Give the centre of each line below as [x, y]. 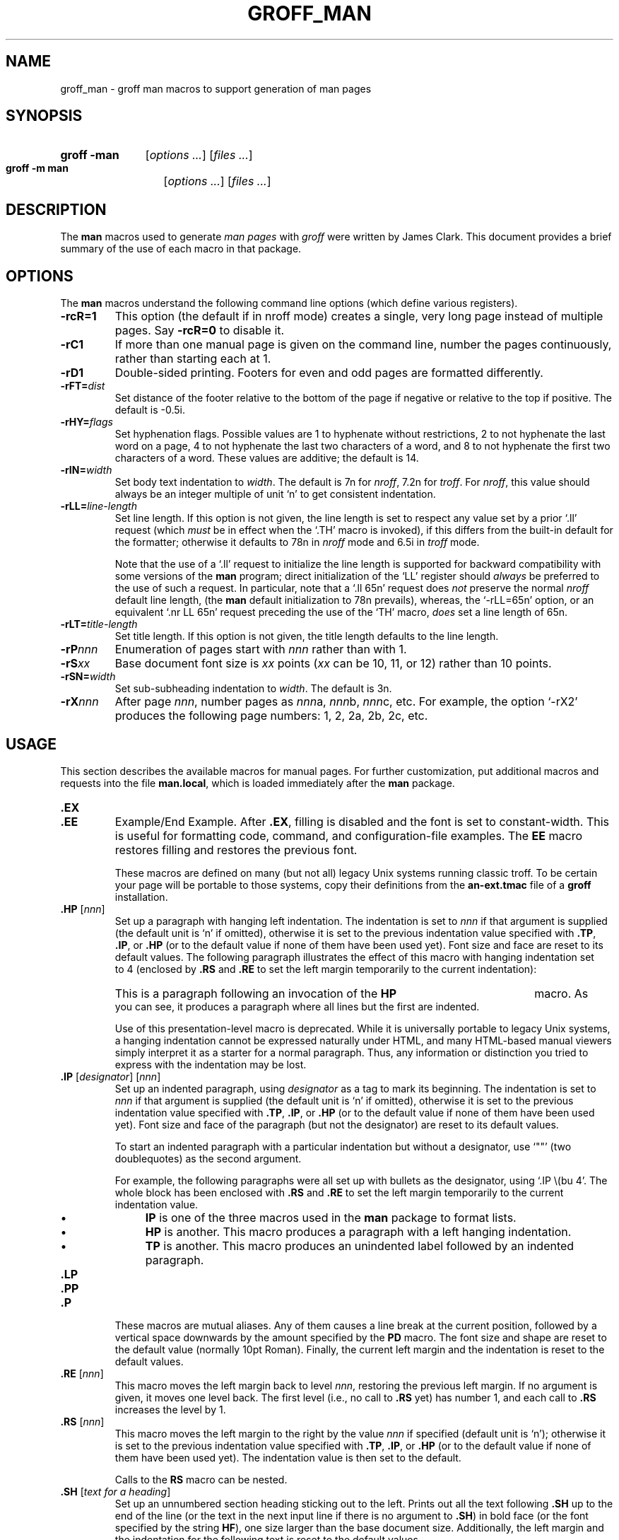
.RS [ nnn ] [82, 1421]
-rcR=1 [78, 316]
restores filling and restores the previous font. [236, 850]
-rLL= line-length [99, 506]
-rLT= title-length [99, 624]
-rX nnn [79, 702]
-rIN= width [86, 470]
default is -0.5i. [150, 410]
